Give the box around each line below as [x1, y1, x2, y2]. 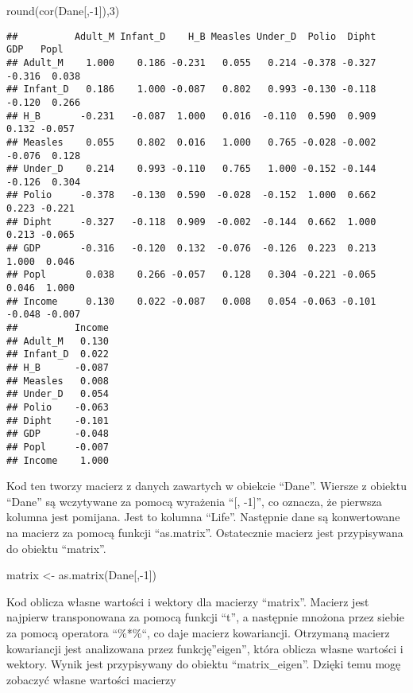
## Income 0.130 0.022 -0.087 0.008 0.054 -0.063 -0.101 [6, 295, 376, 307]
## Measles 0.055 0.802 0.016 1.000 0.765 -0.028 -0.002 [6, 136, 376, 148]
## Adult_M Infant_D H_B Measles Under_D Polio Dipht [6, 30, 376, 42]
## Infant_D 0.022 [6, 348, 109, 360]
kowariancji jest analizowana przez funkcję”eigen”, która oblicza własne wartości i [6, 640, 403, 656]
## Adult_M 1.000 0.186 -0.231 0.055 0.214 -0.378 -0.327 [6, 56, 376, 68]
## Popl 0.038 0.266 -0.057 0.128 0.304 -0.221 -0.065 [6, 269, 376, 281]
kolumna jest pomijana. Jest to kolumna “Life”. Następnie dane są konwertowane [6, 508, 400, 525]
